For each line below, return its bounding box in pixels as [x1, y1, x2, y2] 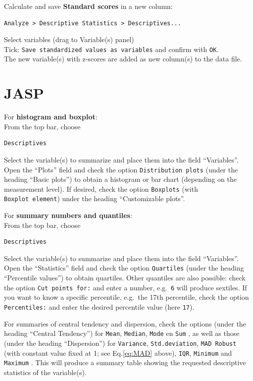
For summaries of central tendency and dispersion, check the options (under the [4, 318, 246, 328]
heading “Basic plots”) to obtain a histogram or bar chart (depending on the [4, 174, 237, 184]
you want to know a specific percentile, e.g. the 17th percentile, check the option [4, 292, 249, 302]
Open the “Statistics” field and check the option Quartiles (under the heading [4, 263, 244, 273]
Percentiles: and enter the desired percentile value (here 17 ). [4, 301, 195, 312]
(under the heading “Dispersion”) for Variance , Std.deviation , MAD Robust [4, 337, 237, 348]
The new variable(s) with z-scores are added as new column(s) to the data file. [4, 54, 242, 64]
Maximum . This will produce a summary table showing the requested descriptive [4, 357, 246, 368]
